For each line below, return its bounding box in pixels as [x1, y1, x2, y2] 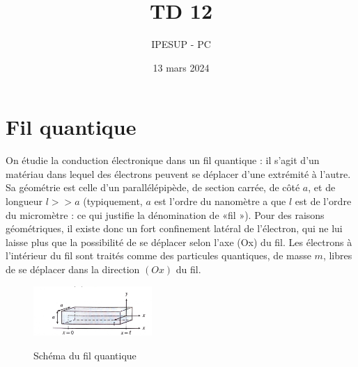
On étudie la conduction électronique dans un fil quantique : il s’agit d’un [6, 153, 320, 168]
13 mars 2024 [153, 60, 210, 74]
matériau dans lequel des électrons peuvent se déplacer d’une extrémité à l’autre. [6, 166, 351, 181]
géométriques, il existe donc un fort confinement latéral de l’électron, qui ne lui [6, 221, 343, 236]
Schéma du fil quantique [33, 348, 137, 363]
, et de [308, 180, 336, 195]
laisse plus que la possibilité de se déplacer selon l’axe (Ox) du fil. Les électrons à [6, 234, 352, 249]
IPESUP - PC [151, 37, 211, 51]
